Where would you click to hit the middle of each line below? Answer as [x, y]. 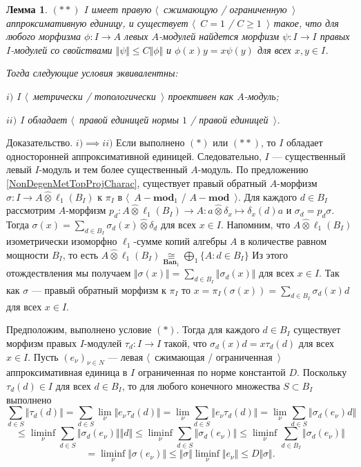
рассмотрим [31, 210]
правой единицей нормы [129, 119]
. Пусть [43, 356]
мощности [28, 254]
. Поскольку [322, 372]
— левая [126, 356]
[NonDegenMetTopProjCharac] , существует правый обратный [137, 182]
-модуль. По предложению [253, 169]
